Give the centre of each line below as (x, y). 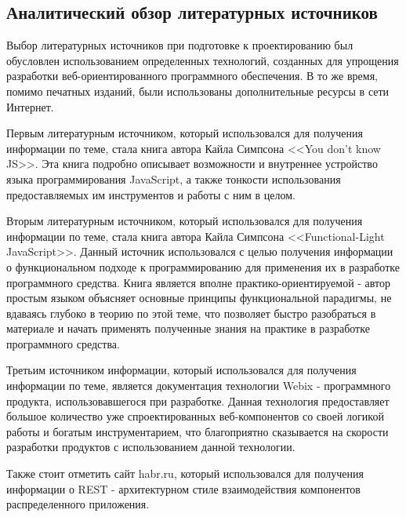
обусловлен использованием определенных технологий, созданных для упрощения (203, 60)
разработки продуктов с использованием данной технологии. (151, 447)
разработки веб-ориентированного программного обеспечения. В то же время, (192, 76)
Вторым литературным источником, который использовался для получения (185, 221)
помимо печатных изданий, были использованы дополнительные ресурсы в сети (198, 91)
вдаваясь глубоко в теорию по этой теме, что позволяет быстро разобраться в (191, 313)
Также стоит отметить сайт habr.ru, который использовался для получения (185, 473)
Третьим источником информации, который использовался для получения (181, 370)
